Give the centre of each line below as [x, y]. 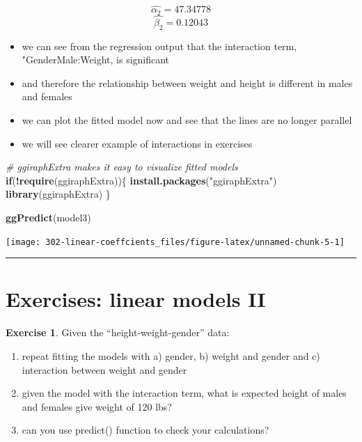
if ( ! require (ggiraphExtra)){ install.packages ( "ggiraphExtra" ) [141, 180]
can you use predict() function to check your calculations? [145, 430]
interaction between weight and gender [104, 369]
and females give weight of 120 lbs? [97, 406]
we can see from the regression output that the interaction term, [159, 46]
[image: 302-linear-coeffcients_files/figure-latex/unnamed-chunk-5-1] [175, 242]
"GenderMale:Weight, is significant [96, 60]
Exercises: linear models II [136, 299]
